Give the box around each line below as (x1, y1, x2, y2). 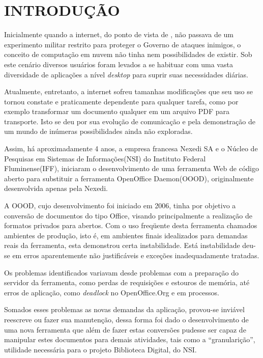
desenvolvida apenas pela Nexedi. (4, 183, 108, 194)
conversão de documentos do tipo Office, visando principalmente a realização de (4, 210, 252, 221)
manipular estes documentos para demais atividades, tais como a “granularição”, (4, 334, 255, 345)
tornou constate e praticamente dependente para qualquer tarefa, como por (4, 96, 239, 106)
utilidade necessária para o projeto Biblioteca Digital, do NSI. (4, 344, 197, 354)
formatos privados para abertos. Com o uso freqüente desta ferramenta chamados (4, 220, 257, 231)
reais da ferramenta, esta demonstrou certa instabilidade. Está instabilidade (4, 240, 240, 251)
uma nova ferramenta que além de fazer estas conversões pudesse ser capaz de (4, 324, 246, 335)
